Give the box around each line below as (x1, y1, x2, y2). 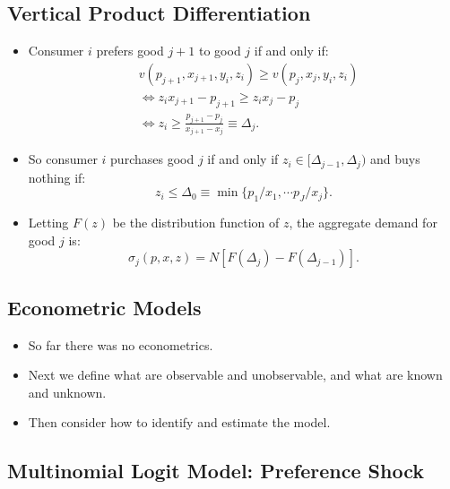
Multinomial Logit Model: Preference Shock (7, 457, 424, 485)
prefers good (96, 41, 164, 60)
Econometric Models (7, 293, 202, 321)
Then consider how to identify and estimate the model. (28, 413, 331, 432)
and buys (369, 150, 420, 168)
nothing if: (28, 167, 86, 186)
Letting (28, 213, 69, 232)
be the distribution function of (112, 213, 280, 232)
